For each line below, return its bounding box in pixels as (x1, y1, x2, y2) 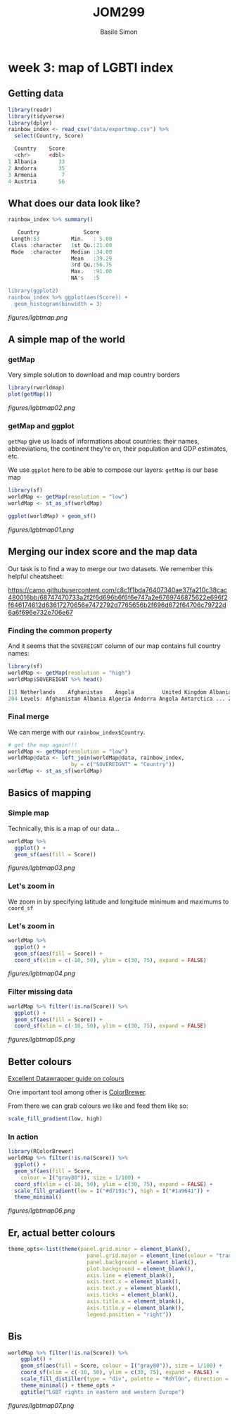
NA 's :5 (70, 275, 100, 282)
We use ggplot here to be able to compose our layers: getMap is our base (8, 466, 219, 474)
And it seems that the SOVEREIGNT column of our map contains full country (8, 642, 221, 650)
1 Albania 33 (8, 158, 65, 166)
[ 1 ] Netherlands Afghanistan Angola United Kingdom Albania (8, 688, 232, 696)
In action (8, 1132, 39, 1142)
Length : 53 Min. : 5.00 (11, 235, 113, 242)
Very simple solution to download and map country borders (8, 370, 180, 379)
